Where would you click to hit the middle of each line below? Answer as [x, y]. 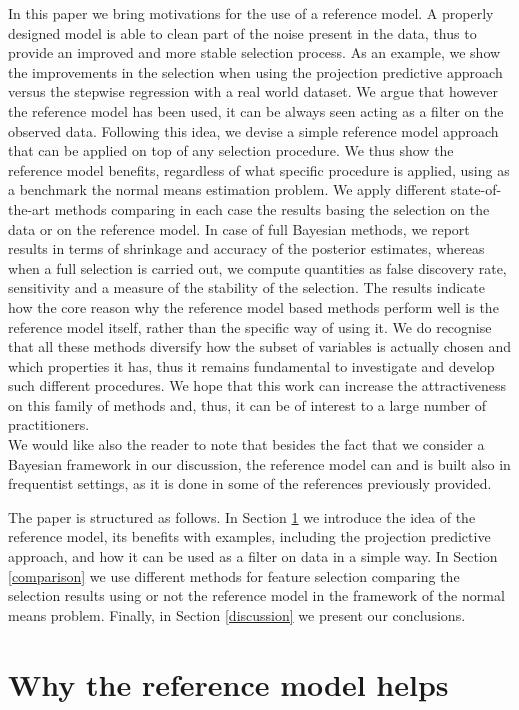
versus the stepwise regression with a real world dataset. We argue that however [253, 91]
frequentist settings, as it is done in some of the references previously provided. [250, 483]
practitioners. [49, 424]
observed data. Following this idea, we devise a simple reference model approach [253, 130]
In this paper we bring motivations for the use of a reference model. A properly [251, 13]
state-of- [476, 189]
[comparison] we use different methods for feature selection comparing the [234, 575]
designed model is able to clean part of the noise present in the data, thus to [242, 32]
